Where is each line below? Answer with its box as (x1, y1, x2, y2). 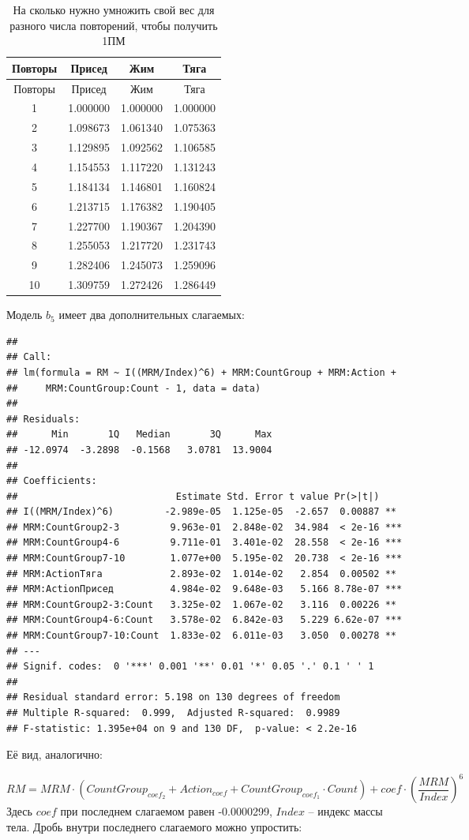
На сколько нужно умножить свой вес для (13, 2, 215, 17)
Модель (6, 306, 43, 323)
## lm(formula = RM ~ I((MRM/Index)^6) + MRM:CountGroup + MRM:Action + (6, 366, 396, 378)
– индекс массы (308, 803, 383, 819)
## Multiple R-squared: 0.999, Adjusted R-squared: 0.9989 (6, 707, 340, 718)
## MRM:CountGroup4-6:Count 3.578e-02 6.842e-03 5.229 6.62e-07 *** (6, 614, 403, 626)
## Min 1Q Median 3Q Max (6, 429, 272, 441)
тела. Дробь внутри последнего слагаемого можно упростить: (6, 818, 302, 834)
